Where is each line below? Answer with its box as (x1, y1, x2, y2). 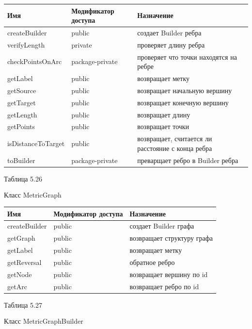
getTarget (7, 97, 36, 107)
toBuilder (7, 155, 35, 165)
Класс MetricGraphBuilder (4, 316, 83, 326)
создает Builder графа (129, 221, 194, 231)
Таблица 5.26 (4, 173, 42, 183)
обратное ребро (129, 257, 175, 267)
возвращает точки (137, 121, 189, 132)
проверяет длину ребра (137, 39, 205, 49)
